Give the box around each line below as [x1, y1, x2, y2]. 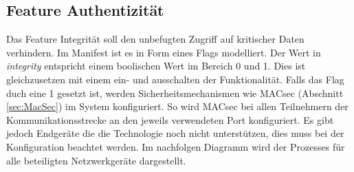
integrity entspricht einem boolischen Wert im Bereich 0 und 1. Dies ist [6, 58, 306, 73]
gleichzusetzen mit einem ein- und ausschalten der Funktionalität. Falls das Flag [6, 72, 344, 86]
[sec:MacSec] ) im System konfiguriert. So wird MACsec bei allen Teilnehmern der [6, 99, 349, 114]
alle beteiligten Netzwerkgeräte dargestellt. [6, 153, 186, 167]
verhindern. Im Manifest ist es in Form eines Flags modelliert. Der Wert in [6, 45, 321, 59]
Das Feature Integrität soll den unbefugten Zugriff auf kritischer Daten [6, 32, 305, 46]
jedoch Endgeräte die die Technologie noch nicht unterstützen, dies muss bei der [6, 126, 344, 140]
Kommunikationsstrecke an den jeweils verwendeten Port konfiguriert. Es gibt [6, 112, 334, 127]
